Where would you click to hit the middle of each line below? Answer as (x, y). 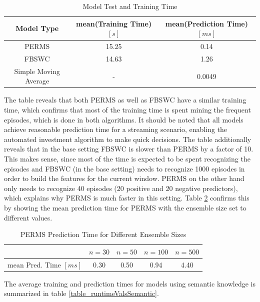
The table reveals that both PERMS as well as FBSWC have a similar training (125, 100)
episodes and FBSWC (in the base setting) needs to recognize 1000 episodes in (124, 168)
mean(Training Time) (114, 23)
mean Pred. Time (34, 264)
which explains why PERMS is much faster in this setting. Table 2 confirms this (127, 198)
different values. (28, 217)
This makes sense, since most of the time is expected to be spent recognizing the (127, 158)
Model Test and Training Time (130, 6)
